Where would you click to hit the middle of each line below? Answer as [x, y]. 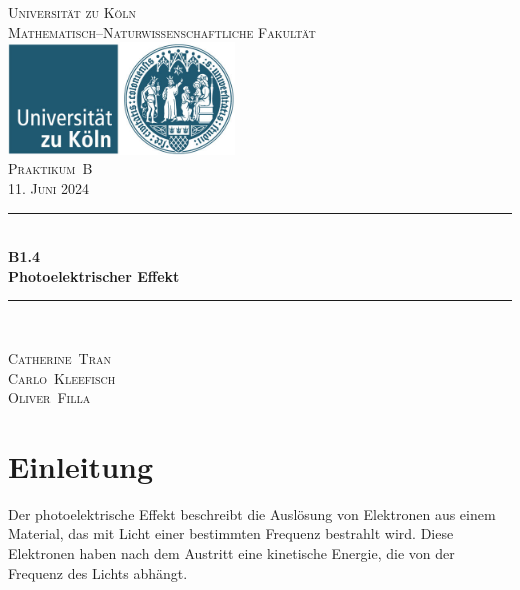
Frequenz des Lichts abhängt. [98, 572]
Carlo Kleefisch [62, 377]
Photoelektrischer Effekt [94, 275]
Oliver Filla [49, 397]
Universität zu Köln [72, 12]
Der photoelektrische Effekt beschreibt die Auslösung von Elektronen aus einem [252, 513]
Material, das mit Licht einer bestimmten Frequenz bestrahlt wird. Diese [231, 533]
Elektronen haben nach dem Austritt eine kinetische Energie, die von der [231, 553]
